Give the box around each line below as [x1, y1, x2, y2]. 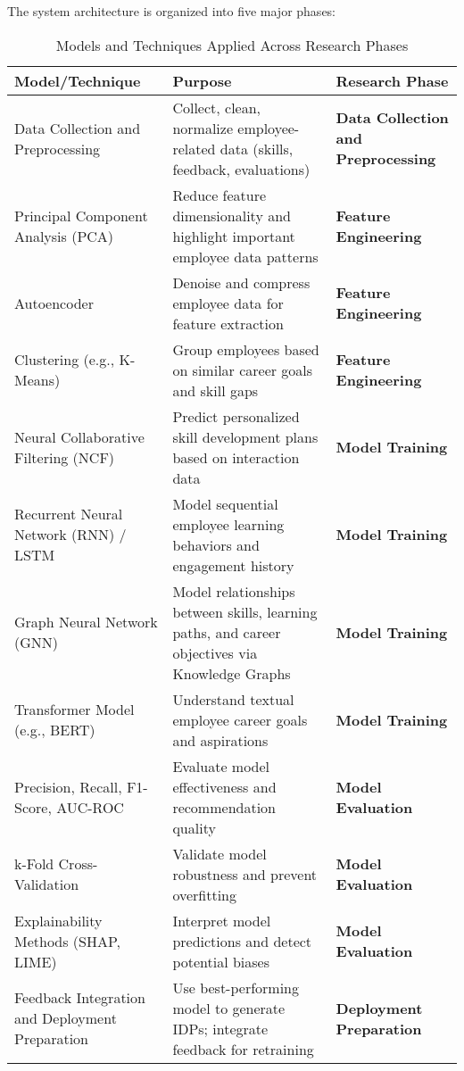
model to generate [172, 997, 286, 1018]
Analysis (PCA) [14, 225, 114, 246]
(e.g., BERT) [14, 719, 95, 741]
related [172, 137, 216, 159]
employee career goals [172, 709, 308, 730]
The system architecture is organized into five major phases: [7, 2, 336, 20]
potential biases [172, 951, 270, 972]
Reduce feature [172, 184, 267, 205]
